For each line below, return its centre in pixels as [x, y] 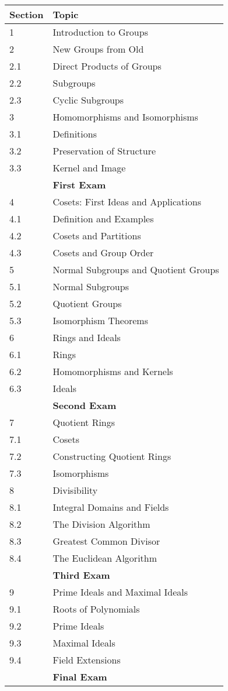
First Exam [79, 185]
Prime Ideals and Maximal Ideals [120, 592]
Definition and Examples [103, 219]
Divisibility [75, 490]
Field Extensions [87, 660]
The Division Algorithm [101, 524]
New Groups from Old [98, 49]
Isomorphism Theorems [100, 320]
